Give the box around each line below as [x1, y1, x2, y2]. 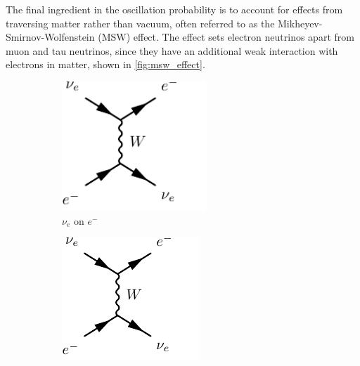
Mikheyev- [278, 15, 323, 30]
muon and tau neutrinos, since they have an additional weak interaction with [6, 43, 338, 58]
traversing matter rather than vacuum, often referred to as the [6, 15, 275, 30]
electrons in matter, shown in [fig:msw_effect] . [6, 57, 205, 72]
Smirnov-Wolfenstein [6, 30, 95, 44]
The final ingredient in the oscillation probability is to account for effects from [6, 2, 343, 16]
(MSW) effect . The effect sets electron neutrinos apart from [98, 30, 354, 44]
